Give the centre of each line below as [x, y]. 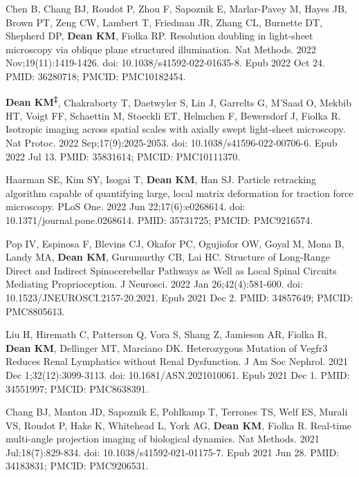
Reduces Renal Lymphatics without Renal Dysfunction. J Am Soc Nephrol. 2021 [177, 361]
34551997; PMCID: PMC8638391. [77, 388]
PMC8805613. [35, 311]
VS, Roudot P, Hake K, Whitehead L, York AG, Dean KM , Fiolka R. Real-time [179, 425]
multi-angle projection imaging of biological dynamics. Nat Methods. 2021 [163, 439]
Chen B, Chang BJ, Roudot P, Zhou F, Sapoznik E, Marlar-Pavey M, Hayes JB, [176, 8]
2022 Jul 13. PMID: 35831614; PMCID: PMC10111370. [123, 156]
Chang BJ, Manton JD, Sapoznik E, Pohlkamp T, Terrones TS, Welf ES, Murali [177, 412]
